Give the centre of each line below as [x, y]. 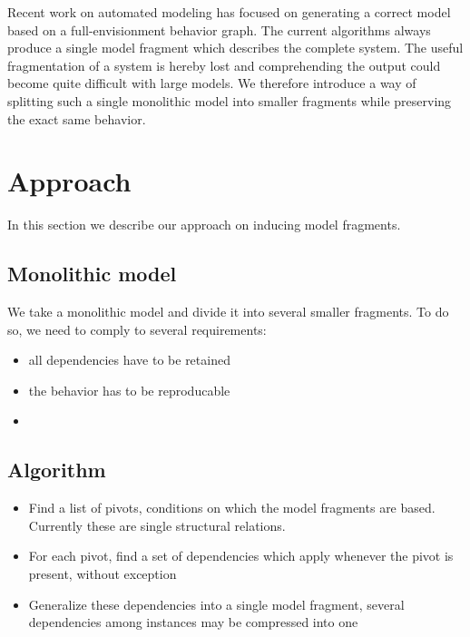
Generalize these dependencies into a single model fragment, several [216, 604]
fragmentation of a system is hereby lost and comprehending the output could [224, 65]
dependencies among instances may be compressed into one [193, 622]
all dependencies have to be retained [129, 360]
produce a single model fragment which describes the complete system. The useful [235, 48]
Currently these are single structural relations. [157, 525]
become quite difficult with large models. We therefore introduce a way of [212, 83]
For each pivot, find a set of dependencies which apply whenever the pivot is [241, 556]
